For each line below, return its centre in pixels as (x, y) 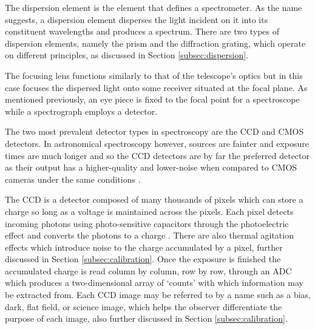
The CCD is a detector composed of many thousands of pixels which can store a (154, 199)
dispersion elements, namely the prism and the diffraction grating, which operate (155, 43)
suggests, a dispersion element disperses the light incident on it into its (137, 19)
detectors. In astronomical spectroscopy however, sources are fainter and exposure (157, 143)
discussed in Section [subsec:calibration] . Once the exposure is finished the (143, 259)
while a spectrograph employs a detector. (81, 111)
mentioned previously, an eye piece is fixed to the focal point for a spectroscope (152, 99)
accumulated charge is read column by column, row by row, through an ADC (148, 270)
